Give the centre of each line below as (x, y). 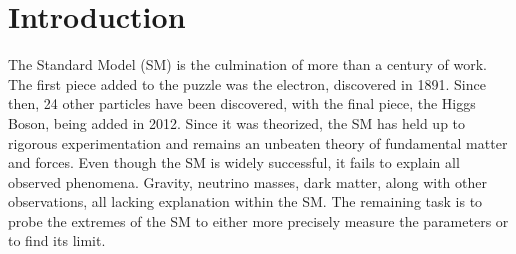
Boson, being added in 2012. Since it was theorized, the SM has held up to (237, 122)
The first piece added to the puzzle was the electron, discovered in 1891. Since (247, 83)
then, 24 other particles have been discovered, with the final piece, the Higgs (242, 103)
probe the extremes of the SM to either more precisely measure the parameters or (258, 220)
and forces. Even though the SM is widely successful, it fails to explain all (234, 162)
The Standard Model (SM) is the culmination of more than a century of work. (247, 64)
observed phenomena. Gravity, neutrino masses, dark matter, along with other (247, 181)
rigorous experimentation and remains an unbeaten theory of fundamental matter (258, 142)
